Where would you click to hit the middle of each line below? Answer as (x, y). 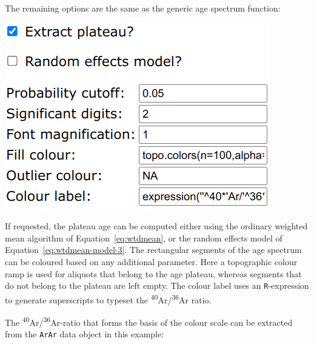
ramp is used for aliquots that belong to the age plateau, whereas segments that (153, 273)
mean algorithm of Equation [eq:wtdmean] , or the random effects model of (144, 238)
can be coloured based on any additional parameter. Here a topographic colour (151, 261)
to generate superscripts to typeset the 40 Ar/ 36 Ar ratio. (108, 298)
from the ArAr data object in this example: (85, 334)
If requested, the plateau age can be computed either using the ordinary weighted (156, 226)
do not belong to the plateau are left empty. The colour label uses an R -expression (157, 285)
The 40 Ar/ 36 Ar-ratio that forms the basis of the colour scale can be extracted (149, 321)
